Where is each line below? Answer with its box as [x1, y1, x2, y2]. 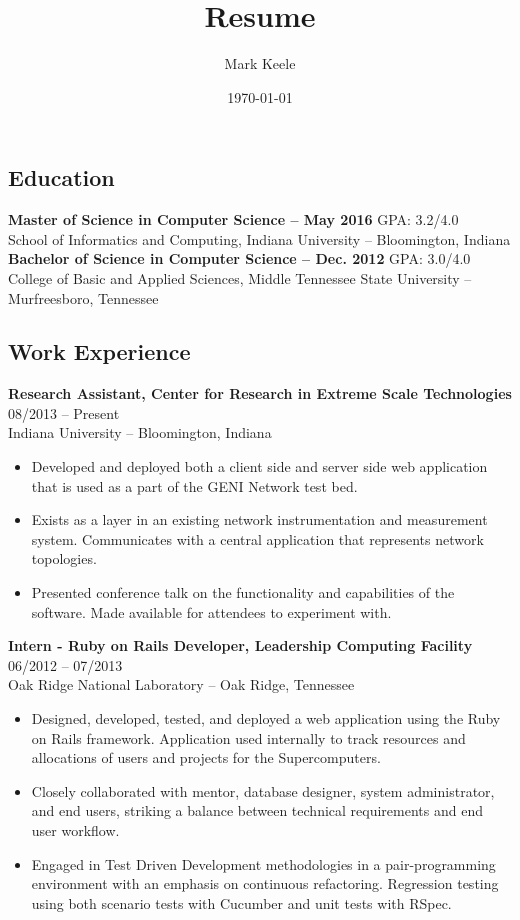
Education [8, 162, 115, 193]
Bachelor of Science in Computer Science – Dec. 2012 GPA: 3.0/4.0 [8, 248, 471, 269]
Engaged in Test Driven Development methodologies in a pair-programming [31, 853, 496, 874]
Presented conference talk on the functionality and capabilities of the [31, 582, 455, 603]
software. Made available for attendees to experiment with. [31, 601, 392, 622]
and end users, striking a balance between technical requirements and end [31, 800, 483, 821]
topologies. [31, 548, 97, 569]
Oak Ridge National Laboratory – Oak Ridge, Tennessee [8, 674, 355, 695]
